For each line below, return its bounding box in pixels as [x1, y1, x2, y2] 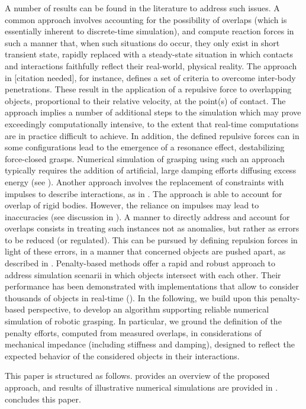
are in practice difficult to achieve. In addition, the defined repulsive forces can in [5, 129, 299, 141]
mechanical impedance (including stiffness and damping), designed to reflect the [5, 338, 295, 350]
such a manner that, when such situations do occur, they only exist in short [5, 36, 280, 49]
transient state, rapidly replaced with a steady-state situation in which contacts [5, 48, 294, 60]
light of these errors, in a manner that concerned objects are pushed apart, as [5, 245, 286, 257]
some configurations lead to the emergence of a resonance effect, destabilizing [5, 141, 285, 153]
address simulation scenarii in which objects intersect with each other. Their [5, 268, 281, 281]
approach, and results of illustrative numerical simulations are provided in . [5, 381, 278, 393]
